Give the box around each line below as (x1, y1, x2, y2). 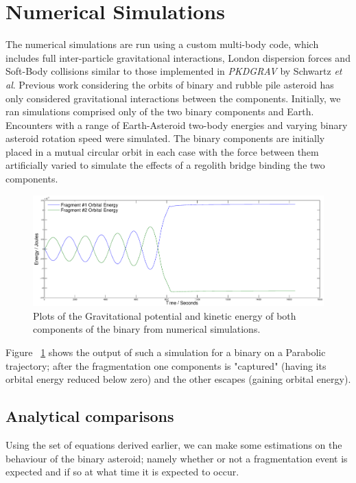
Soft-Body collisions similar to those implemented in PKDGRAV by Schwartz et (5, 64, 342, 78)
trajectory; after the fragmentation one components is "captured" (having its (5, 358, 327, 373)
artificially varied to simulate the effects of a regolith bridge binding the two (5, 158, 325, 172)
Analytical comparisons (5, 405, 174, 427)
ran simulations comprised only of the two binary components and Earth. (5, 104, 314, 119)
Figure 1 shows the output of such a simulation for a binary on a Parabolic (5, 345, 326, 360)
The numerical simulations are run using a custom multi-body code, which (5, 37, 319, 51)
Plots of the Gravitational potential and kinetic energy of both (33, 308, 296, 322)
